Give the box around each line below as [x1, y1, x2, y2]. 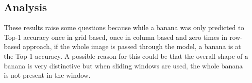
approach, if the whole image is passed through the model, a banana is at [22, 41, 241, 51]
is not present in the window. [4, 70, 91, 80]
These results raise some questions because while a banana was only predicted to [4, 22, 244, 33]
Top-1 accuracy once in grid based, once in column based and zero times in [4, 32, 227, 42]
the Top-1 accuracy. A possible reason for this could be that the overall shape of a [4, 50, 248, 61]
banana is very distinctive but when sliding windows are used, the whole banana [4, 60, 243, 70]
